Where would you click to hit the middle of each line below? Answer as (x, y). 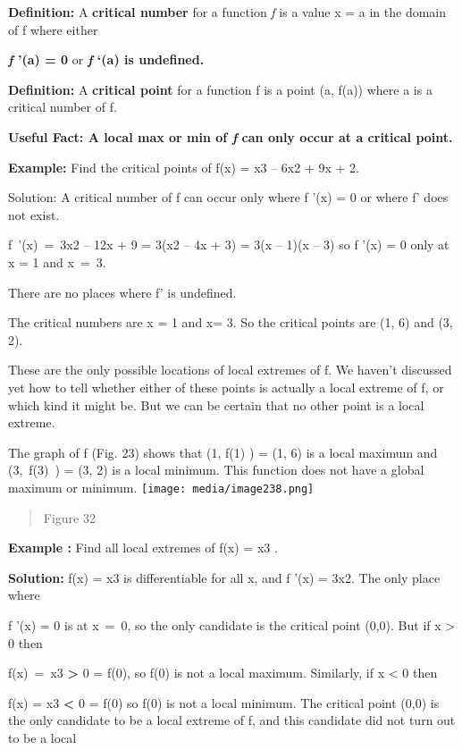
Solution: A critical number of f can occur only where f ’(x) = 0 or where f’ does (228, 197)
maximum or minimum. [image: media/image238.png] (161, 487)
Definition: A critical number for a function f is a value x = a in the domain (227, 12)
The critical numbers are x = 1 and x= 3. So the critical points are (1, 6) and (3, (231, 322)
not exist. (34, 214)
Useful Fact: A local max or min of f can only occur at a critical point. (231, 136)
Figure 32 (69, 517)
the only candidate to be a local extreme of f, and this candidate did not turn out (232, 720)
